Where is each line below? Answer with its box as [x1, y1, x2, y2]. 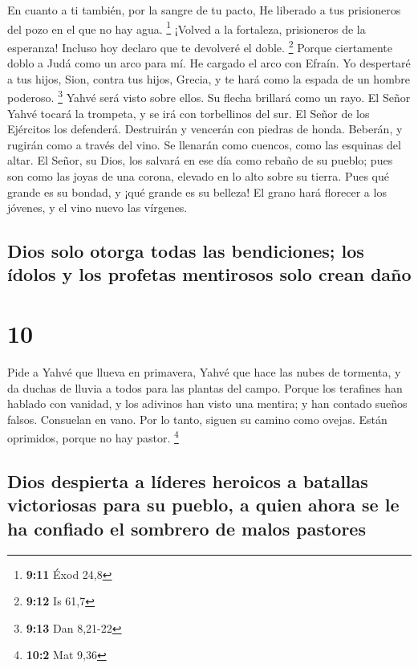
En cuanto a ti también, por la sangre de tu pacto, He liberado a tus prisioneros [7, 2, 401, 18]
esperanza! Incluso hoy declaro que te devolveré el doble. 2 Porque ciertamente [7, 36, 393, 55]
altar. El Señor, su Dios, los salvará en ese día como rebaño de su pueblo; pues [7, 152, 393, 169]
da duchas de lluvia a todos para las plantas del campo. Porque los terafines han [7, 379, 403, 396]
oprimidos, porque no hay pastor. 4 [7, 427, 179, 446]
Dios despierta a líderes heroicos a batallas [7, 469, 368, 493]
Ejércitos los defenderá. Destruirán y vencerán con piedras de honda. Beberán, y [7, 120, 403, 137]
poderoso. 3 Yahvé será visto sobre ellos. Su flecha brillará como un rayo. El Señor [7, 87, 411, 105]
